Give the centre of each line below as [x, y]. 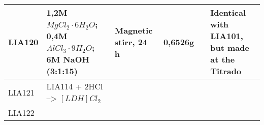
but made [230, 48]
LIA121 [21, 92]
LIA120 [23, 42]
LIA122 [21, 113]
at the [223, 59]
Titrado [226, 71]
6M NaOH [68, 59]
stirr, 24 [131, 42]
